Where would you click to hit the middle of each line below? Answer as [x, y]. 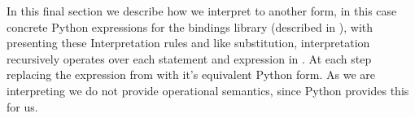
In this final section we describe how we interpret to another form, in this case [202, 11]
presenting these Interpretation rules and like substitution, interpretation [188, 43]
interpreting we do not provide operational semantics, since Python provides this [208, 90]
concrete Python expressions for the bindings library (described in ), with [190, 26]
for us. [22, 106]
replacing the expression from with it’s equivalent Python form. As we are [191, 74]
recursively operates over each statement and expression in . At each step [189, 58]
